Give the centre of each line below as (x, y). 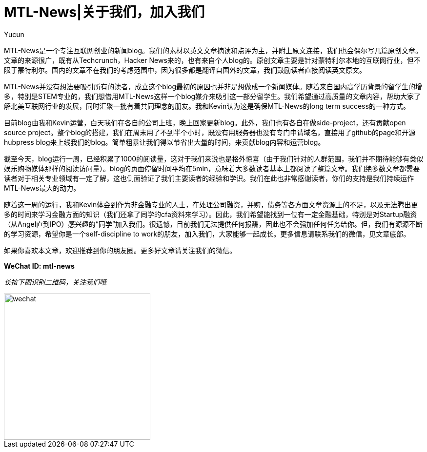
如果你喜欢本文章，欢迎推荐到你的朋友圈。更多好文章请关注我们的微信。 (120, 250)
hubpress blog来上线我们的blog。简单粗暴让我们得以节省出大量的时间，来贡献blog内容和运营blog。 (164, 142)
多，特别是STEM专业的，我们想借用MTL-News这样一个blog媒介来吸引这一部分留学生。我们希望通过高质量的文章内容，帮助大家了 (213, 96)
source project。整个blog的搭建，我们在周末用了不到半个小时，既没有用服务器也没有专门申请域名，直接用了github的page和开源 (210, 132)
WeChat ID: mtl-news (39, 266)
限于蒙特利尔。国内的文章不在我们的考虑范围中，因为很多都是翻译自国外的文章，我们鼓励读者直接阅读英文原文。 (185, 70)
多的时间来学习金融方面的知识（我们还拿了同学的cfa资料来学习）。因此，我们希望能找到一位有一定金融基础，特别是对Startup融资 (211, 214)
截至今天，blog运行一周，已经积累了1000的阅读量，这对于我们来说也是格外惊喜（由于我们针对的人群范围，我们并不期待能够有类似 (214, 158)
